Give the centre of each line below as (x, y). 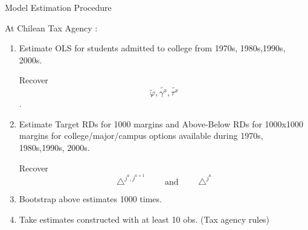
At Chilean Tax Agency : (51, 27)
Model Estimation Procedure (58, 7)
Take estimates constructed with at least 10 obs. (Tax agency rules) (144, 219)
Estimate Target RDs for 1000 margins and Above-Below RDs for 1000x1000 (161, 123)
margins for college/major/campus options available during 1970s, (141, 136)
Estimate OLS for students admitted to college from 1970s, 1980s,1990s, (152, 48)
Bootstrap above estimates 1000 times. (90, 199)
